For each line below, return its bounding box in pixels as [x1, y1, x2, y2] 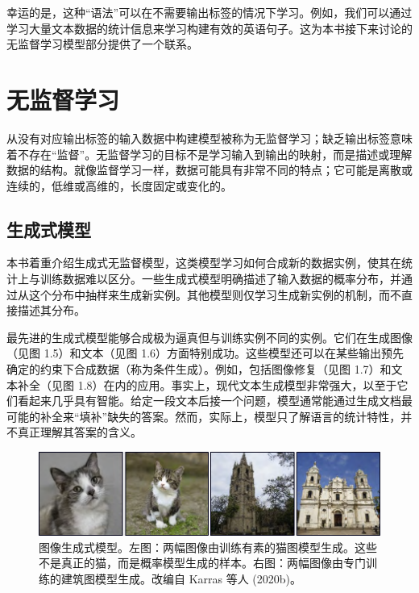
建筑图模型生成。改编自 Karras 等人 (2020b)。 [60, 570, 302, 587]
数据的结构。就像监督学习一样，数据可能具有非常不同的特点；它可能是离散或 [6, 161, 413, 178]
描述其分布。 [17, 302, 85, 319]
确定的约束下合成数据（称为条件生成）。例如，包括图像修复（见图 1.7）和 [6, 361, 392, 378]
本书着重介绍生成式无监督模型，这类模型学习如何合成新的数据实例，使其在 [6, 254, 401, 271]
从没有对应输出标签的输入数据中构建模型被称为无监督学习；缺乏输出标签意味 [6, 129, 413, 146]
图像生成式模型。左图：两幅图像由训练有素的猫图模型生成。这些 [39, 538, 377, 555]
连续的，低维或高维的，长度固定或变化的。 [6, 177, 232, 194]
